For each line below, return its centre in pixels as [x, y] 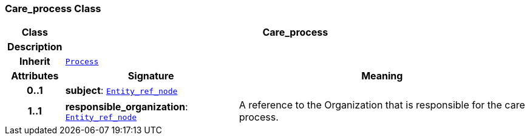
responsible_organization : [127, 106]
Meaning [382, 76]
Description [35, 47]
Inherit [35, 62]
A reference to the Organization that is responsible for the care [382, 105]
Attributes [35, 76]
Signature [151, 76]
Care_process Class [53, 8]
